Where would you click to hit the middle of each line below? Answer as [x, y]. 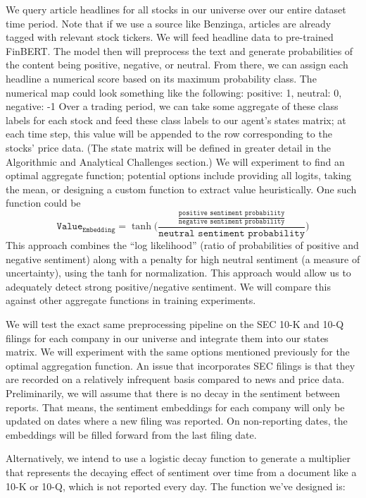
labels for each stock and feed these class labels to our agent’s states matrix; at [176, 120]
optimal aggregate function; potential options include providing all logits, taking [179, 175]
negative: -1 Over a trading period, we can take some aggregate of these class [172, 106]
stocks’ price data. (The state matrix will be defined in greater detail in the [168, 147]
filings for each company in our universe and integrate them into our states [167, 338]
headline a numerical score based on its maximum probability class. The [161, 78]
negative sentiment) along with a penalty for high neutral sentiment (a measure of [183, 259]
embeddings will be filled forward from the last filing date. [131, 434]
